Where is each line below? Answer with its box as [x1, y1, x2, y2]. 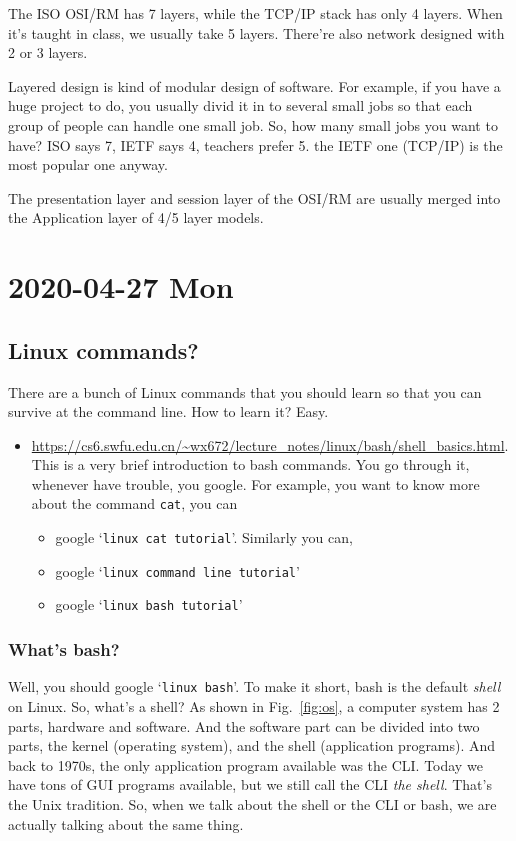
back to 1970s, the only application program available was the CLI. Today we [8, 754, 483, 775]
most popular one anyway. [8, 154, 168, 175]
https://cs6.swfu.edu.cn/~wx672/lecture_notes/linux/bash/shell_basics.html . [31, 434, 509, 455]
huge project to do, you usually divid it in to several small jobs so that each [8, 95, 473, 116]
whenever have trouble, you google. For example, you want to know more [31, 473, 480, 494]
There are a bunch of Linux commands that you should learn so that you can [8, 381, 482, 402]
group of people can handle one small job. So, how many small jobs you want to [8, 114, 498, 135]
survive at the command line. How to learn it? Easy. [8, 401, 329, 422]
